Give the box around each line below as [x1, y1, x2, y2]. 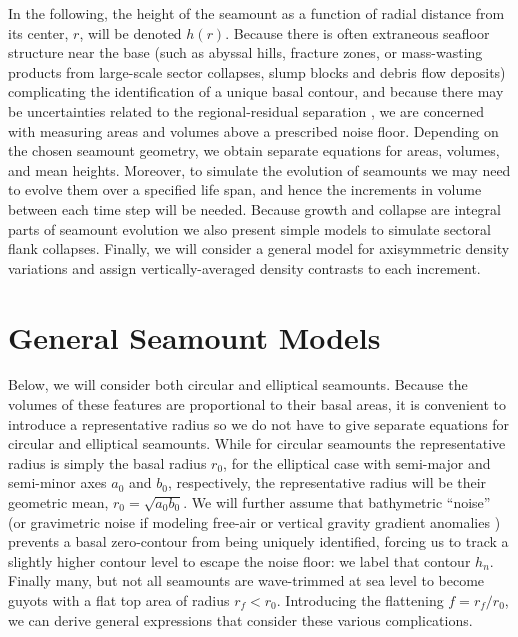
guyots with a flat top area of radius [8, 589, 230, 610]
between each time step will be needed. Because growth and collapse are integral [8, 198, 501, 219]
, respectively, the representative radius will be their [167, 472, 487, 493]
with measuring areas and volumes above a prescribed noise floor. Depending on [8, 120, 499, 141]
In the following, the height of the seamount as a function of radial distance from [8, 3, 505, 23]
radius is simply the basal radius [8, 452, 207, 473]
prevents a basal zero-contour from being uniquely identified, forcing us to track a [8, 531, 509, 552]
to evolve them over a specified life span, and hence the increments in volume [8, 179, 482, 200]
